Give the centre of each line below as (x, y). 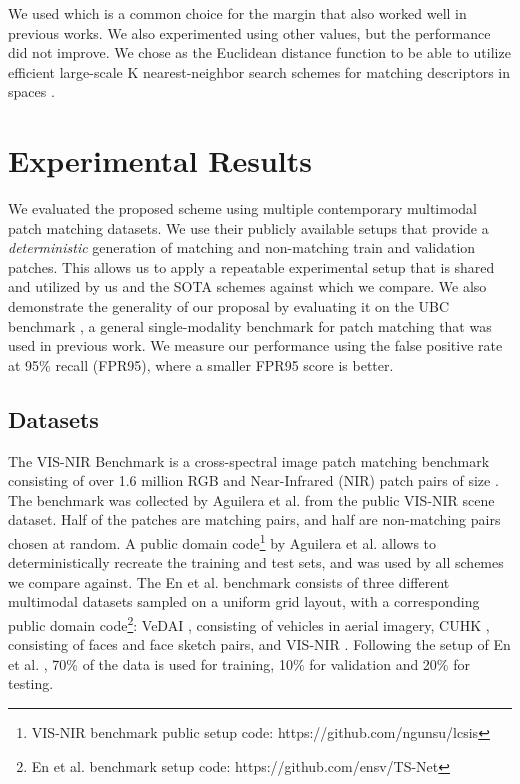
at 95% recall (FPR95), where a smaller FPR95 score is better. (201, 364)
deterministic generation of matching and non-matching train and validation (242, 247)
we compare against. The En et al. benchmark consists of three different (229, 581)
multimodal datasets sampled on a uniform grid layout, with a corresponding (244, 601)
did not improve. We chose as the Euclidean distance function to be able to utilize (259, 52)
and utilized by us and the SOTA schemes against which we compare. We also (247, 286)
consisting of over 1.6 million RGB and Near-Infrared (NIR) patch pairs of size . (253, 480)
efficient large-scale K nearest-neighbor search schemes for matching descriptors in (259, 71)
